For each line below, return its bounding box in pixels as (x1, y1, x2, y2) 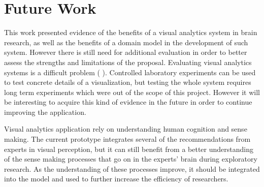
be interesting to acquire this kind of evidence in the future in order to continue (4, 97, 252, 107)
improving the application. (4, 106, 86, 117)
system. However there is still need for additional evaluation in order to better (4, 47, 247, 57)
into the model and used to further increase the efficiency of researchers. (4, 173, 228, 184)
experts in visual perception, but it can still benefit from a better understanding (4, 143, 253, 154)
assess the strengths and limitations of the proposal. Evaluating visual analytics (4, 56, 252, 67)
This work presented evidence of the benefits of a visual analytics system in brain (4, 27, 257, 38)
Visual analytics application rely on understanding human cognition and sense (4, 123, 247, 134)
